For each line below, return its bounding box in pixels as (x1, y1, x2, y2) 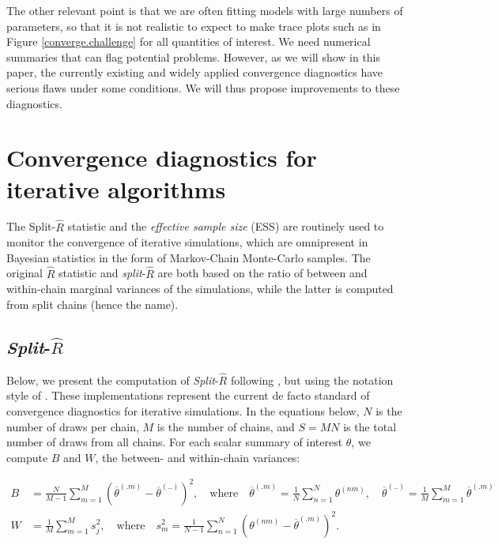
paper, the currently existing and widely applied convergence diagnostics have (6, 64, 383, 81)
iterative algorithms (6, 172, 226, 205)
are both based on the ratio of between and (157, 265, 368, 281)
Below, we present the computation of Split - (6, 371, 219, 388)
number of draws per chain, (6, 418, 139, 434)
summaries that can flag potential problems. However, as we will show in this (6, 48, 381, 65)
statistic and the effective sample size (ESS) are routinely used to (67, 218, 384, 235)
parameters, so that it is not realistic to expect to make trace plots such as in (6, 17, 381, 34)
